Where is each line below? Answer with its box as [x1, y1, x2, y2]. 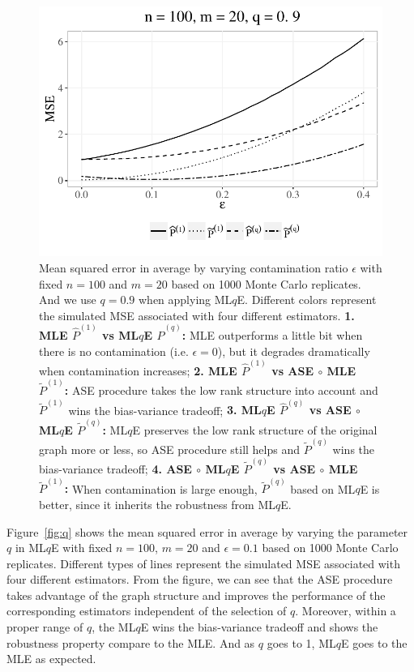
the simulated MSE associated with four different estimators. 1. [39, 306, 355, 323]
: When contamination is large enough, [64, 480, 258, 497]
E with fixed [51, 539, 113, 556]
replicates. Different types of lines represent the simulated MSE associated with [6, 554, 400, 571]
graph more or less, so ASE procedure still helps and [39, 440, 300, 457]
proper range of [6, 618, 83, 636]
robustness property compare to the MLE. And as [6, 634, 255, 651]
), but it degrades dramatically [217, 342, 370, 359]
